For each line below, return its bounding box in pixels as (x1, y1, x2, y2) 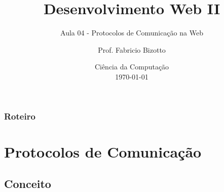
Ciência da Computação (94, 61, 169, 72)
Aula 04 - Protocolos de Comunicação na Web (60, 27, 203, 38)
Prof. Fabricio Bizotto (98, 44, 166, 55)
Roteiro (4, 109, 35, 122)
